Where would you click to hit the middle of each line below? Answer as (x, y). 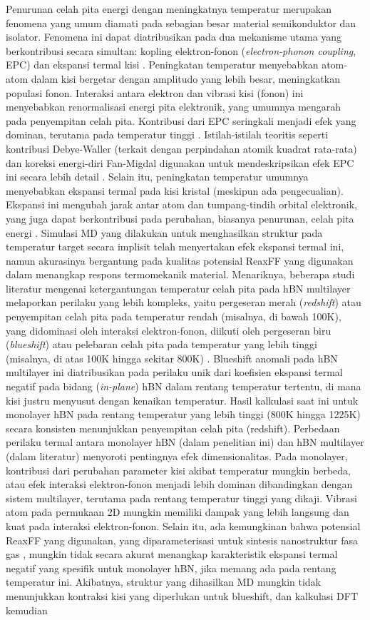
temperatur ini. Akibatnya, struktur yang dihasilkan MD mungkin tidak (163, 582)
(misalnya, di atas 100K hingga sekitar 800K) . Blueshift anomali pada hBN (172, 358)
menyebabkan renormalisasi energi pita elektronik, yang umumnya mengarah (174, 107)
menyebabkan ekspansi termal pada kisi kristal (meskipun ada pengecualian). (175, 190)
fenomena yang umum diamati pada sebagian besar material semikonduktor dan (181, 22)
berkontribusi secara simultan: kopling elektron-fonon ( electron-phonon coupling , (181, 50)
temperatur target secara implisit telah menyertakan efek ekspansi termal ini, (175, 247)
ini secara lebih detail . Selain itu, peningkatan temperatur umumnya (157, 177)
